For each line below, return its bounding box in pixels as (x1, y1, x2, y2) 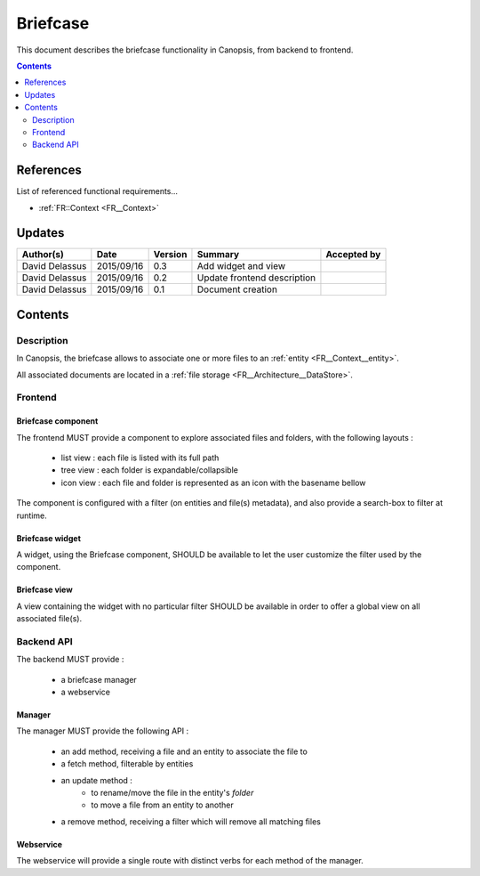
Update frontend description (196, 272, 316, 284)
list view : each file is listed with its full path (60, 452, 220, 463)
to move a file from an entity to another (91, 799, 235, 810)
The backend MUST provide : (16, 654, 124, 665)
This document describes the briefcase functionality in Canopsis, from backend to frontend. (16, 45, 354, 55)
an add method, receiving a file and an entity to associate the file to (60, 746, 308, 757)
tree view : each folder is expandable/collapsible (60, 465, 239, 475)
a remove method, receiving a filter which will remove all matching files (60, 815, 322, 827)
